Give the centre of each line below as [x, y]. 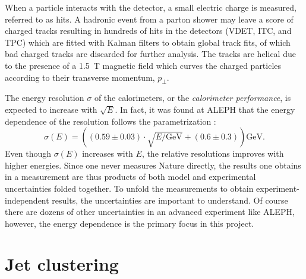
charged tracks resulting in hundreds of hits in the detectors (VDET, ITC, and [148, 31]
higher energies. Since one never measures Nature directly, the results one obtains [153, 165]
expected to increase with [51, 109]
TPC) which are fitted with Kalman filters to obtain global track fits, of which [148, 42]
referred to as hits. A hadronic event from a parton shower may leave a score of [149, 19]
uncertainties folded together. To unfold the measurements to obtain [129, 188]
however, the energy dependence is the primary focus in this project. [130, 223]
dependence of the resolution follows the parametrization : [111, 121]
